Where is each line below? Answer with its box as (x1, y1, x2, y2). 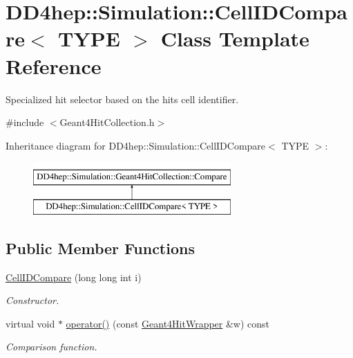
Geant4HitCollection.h (59, 115, 155, 129)
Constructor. (6, 293, 59, 307)
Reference (6, 51, 102, 80)
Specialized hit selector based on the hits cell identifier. (6, 91, 239, 106)
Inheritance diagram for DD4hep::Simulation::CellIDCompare (6, 138, 266, 152)
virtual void (6, 316, 55, 330)
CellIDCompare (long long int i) (6, 269, 142, 284)
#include (6, 115, 44, 129)
